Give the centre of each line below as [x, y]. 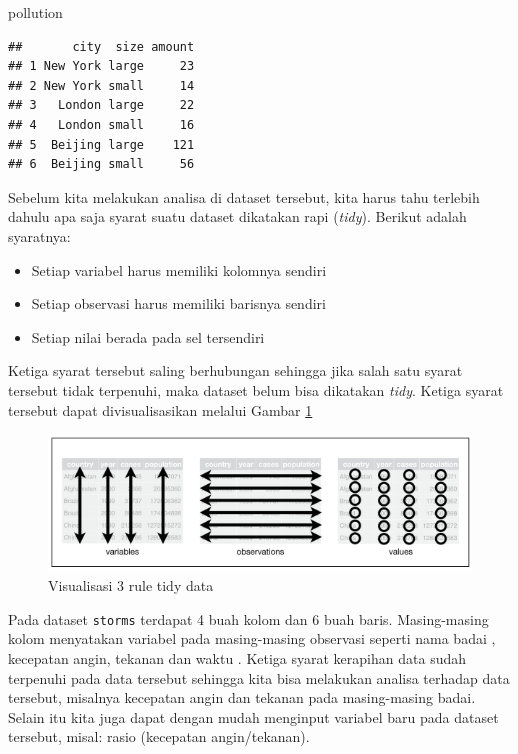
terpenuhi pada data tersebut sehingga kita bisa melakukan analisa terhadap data [259, 677]
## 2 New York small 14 [101, 85]
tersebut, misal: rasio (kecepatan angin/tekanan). [159, 736]
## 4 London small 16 [101, 124]
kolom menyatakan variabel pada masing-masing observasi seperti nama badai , [252, 638]
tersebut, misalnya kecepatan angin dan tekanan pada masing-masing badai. [242, 697]
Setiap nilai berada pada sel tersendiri [148, 336]
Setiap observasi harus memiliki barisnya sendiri [178, 303]
